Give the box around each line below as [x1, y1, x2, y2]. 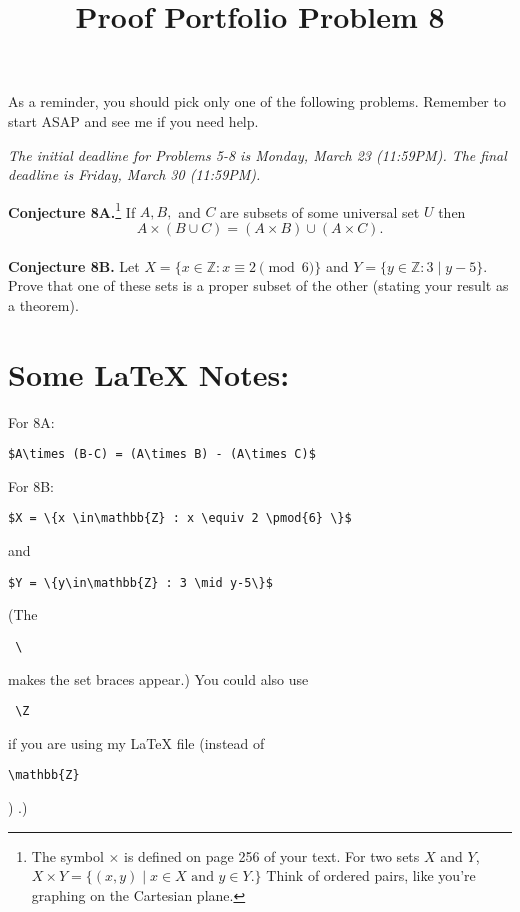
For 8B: [8, 475, 54, 496]
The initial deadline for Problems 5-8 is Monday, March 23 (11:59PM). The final [8, 144, 507, 165]
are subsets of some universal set [220, 201, 420, 222]
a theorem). [8, 294, 79, 315]
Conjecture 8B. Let [8, 255, 140, 276]
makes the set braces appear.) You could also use [8, 668, 309, 689]
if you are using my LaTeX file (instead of [8, 732, 265, 753]
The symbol [31, 845, 104, 866]
